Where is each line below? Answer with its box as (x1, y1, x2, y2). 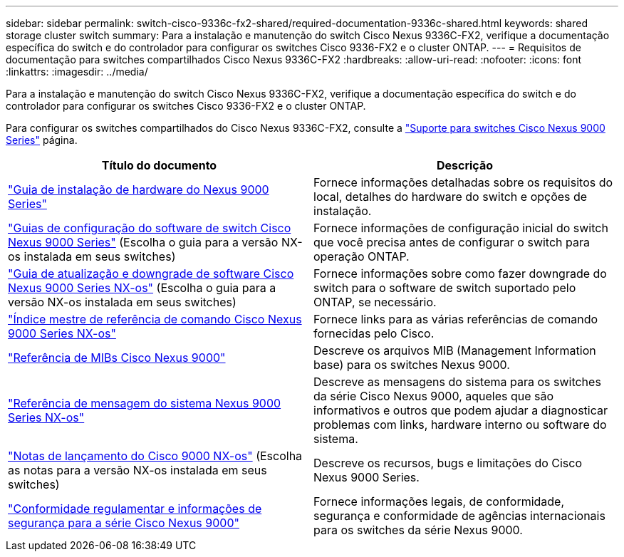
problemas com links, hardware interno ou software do (313, 417, 607, 432)
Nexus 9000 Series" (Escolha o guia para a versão (8, 235, 279, 249)
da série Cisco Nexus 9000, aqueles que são (313, 389, 554, 403)
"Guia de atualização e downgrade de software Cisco (8, 266, 294, 281)
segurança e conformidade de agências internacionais (313, 509, 605, 523)
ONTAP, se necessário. (313, 295, 437, 309)
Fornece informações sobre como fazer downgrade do (313, 266, 607, 281)
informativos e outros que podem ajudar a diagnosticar (313, 403, 608, 417)
